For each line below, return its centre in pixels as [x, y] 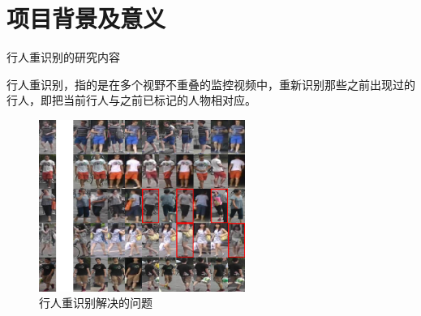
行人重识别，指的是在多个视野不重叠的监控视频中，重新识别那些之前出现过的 [211, 84]
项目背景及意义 [86, 18]
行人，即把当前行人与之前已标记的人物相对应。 [131, 100]
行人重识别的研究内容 [63, 57]
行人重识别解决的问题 [96, 303]
